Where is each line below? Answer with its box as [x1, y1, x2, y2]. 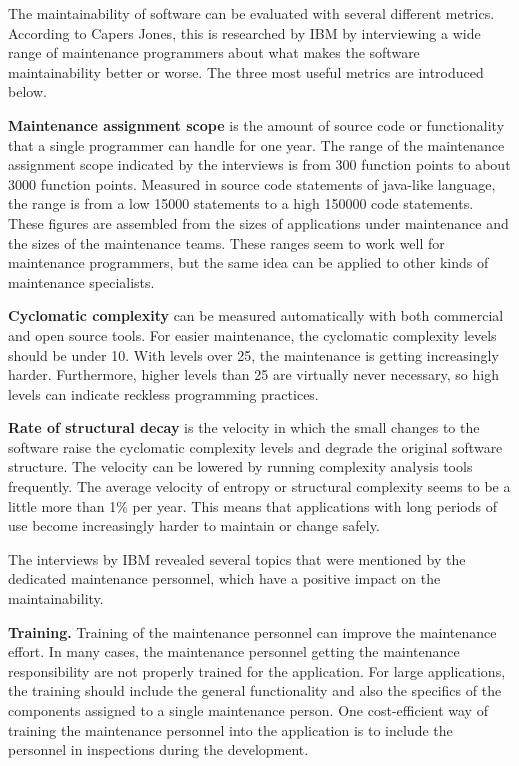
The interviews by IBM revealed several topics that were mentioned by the [8, 548, 466, 569]
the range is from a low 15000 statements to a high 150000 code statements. [8, 193, 474, 214]
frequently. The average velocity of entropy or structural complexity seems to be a [8, 476, 511, 497]
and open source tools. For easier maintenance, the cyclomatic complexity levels [8, 324, 497, 345]
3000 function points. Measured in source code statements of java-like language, [8, 173, 496, 194]
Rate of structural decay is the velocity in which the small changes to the [8, 417, 480, 438]
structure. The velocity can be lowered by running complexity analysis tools [8, 456, 473, 477]
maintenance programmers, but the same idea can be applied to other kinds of [8, 252, 489, 273]
